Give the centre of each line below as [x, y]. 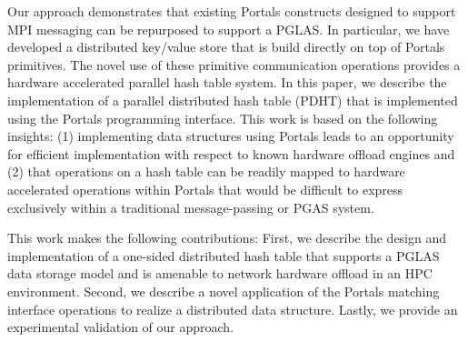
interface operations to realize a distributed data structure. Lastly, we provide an [233, 309]
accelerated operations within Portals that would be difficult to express [205, 189]
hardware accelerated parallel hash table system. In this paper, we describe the [227, 82]
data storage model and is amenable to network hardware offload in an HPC [220, 273]
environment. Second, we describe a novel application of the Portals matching [224, 291]
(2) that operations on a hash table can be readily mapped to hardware [206, 171]
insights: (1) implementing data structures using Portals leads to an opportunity [231, 136]
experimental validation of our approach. [121, 327]
